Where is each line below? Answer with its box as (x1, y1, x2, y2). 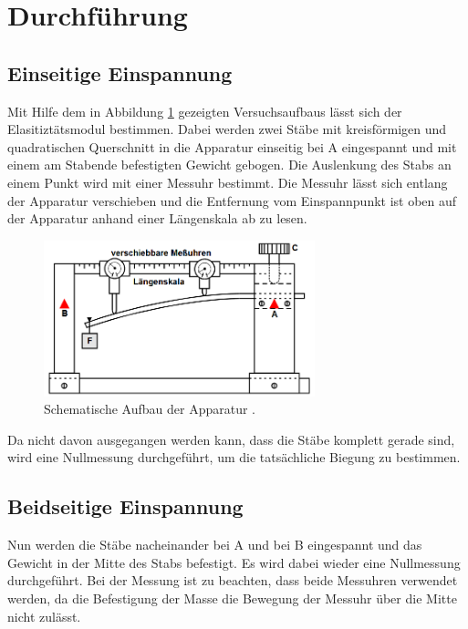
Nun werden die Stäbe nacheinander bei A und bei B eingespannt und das (7, 535, 422, 554)
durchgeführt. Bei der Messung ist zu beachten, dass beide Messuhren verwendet (7, 571, 458, 590)
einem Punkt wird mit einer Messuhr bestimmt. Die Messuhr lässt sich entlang (7, 172, 448, 191)
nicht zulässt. (7, 606, 81, 625)
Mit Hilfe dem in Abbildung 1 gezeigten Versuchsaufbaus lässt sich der (7, 101, 402, 120)
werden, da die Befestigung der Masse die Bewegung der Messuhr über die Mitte (7, 588, 457, 607)
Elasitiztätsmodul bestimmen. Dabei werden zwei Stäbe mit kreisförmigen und (7, 119, 447, 139)
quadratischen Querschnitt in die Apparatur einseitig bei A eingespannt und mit (7, 137, 457, 156)
